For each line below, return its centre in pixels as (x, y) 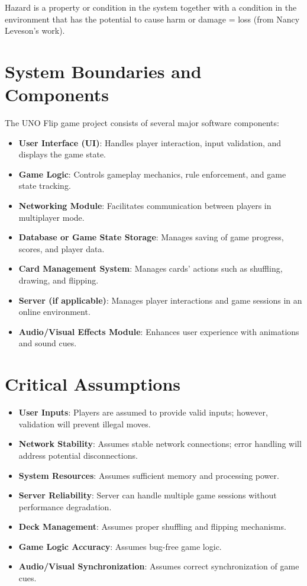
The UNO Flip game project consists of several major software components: (142, 123)
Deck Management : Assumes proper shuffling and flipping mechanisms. (152, 527)
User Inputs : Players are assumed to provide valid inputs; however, (143, 412)
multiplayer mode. (51, 217)
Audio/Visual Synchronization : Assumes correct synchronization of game (159, 566)
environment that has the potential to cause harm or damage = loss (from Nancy (152, 19)
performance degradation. (65, 506)
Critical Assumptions (93, 384)
